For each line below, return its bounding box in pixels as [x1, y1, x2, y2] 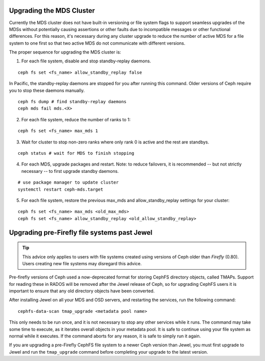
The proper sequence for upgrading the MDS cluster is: [9, 49, 121, 55]
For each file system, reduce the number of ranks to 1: [21, 116, 131, 122]
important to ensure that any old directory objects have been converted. [9, 288, 155, 294]
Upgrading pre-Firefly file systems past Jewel [9, 228, 153, 237]
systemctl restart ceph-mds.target [18, 187, 104, 192]
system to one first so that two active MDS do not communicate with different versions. [9, 40, 185, 46]
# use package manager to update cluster [18, 180, 119, 185]
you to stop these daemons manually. [9, 87, 85, 93]
